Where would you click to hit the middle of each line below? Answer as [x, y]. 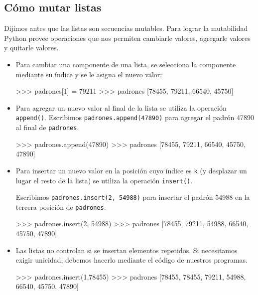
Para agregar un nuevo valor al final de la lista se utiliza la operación [121, 107]
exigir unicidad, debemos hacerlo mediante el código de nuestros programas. [132, 260]
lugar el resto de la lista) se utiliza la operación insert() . [104, 180]
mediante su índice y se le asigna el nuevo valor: [89, 74]
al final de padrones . [47, 127]
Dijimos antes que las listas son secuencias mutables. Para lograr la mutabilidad [126, 28]
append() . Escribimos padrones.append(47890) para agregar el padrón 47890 [135, 117]
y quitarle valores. [31, 48]
